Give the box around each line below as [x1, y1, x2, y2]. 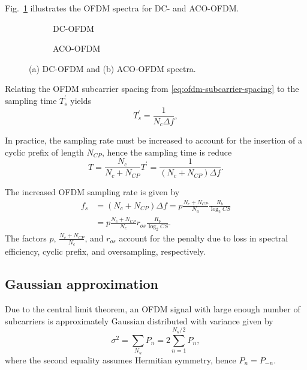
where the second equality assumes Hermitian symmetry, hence [5, 353, 236, 366]
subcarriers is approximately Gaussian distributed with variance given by [5, 314, 273, 327]
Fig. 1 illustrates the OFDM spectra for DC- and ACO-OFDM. [5, 2, 239, 14]
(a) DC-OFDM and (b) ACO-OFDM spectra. [29, 62, 196, 74]
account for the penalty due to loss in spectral [119, 231, 288, 244]
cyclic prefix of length [5, 145, 84, 158]
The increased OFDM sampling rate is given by [5, 186, 180, 198]
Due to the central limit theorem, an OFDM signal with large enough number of [5, 303, 300, 315]
